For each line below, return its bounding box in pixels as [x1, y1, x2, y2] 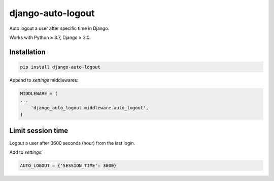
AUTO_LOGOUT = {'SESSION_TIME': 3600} [20, 162, 117, 168]
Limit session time [9, 126, 68, 135]
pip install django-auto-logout [20, 64, 101, 70]
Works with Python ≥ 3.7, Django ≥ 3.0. [9, 34, 91, 40]
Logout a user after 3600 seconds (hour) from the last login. [9, 140, 135, 146]
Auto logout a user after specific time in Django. [9, 25, 110, 31]
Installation [9, 48, 46, 56]
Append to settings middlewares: [9, 77, 79, 83]
